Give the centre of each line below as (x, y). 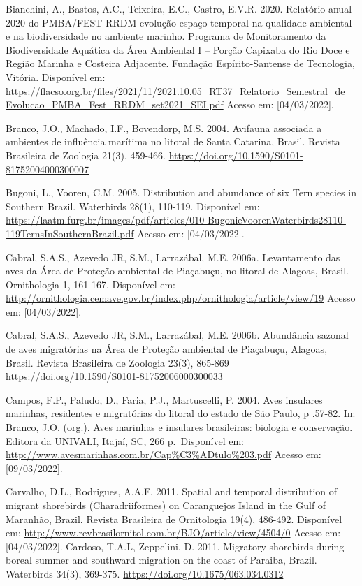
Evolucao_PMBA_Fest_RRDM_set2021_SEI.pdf (115, 104)
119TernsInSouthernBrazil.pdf (70, 233)
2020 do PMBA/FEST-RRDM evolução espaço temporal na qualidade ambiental (179, 22)
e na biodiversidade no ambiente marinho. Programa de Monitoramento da (166, 36)
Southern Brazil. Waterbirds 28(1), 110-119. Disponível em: (133, 206)
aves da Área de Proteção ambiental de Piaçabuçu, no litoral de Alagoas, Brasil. (177, 271)
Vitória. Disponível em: (56, 76)
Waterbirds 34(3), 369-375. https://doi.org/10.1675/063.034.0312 (145, 573)
